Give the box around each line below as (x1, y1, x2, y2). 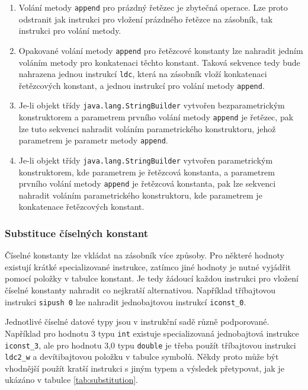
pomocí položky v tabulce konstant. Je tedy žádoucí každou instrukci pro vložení (5, 272, 299, 284)
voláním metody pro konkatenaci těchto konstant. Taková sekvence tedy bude (18, 56, 300, 68)
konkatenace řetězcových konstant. (18, 200, 145, 213)
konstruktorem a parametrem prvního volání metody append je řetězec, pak (18, 111, 294, 123)
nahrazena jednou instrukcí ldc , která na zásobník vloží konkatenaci (18, 68, 267, 80)
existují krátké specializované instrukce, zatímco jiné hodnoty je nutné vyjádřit (5, 260, 291, 273)
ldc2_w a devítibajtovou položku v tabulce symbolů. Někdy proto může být (5, 350, 279, 363)
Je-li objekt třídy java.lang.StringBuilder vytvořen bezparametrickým (18, 99, 285, 111)
